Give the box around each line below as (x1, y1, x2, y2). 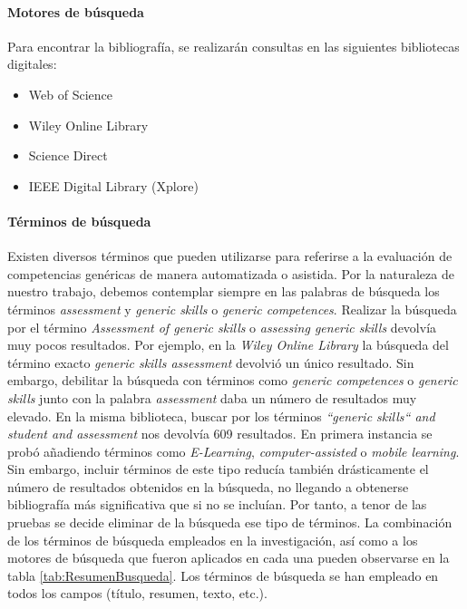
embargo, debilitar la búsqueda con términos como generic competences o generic (7, 371, 458, 390)
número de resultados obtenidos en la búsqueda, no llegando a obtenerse (7, 477, 409, 496)
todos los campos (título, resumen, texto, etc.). (7, 584, 268, 603)
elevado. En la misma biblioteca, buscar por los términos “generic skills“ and (7, 406, 435, 425)
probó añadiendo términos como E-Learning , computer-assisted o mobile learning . (7, 441, 460, 460)
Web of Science (28, 84, 112, 103)
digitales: (7, 54, 57, 73)
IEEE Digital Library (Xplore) (28, 176, 199, 195)
